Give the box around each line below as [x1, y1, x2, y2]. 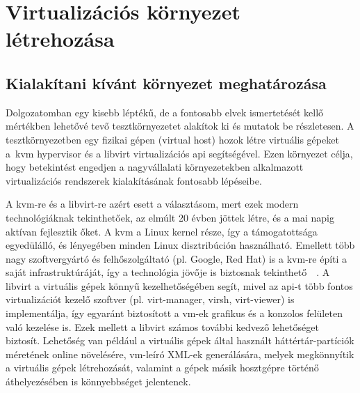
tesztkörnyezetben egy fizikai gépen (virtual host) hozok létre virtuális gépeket [6, 132, 339, 146]
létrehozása [6, 24, 115, 53]
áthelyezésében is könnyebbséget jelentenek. [6, 374, 191, 389]
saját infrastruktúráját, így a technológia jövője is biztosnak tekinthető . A [6, 265, 330, 279]
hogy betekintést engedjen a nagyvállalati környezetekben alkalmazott [6, 160, 304, 174]
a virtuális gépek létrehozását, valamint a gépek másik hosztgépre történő [6, 360, 319, 375]
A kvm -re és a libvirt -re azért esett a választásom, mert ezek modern [6, 196, 299, 211]
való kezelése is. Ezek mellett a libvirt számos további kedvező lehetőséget [6, 319, 319, 334]
